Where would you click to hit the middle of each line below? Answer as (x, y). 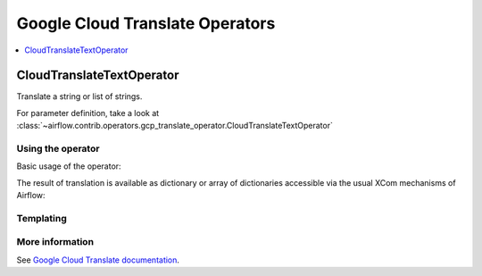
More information (55, 242)
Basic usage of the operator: (69, 166)
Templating (42, 218)
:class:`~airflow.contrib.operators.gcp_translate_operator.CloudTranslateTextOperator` (175, 126)
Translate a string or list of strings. (79, 96)
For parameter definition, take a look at (88, 113)
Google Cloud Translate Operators (146, 23)
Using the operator (58, 149)
